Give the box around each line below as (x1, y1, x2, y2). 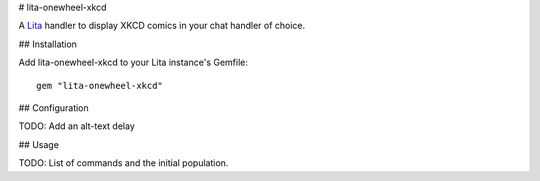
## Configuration (18, 101, 89, 114)
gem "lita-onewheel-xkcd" (36, 80, 164, 91)
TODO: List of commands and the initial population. (18, 157, 229, 169)
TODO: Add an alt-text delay (18, 120, 135, 132)
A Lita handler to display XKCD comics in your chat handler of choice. (18, 20, 306, 32)
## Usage (18, 138, 60, 150)
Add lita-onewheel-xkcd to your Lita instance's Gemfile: (18, 56, 249, 69)
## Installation (18, 38, 77, 50)
